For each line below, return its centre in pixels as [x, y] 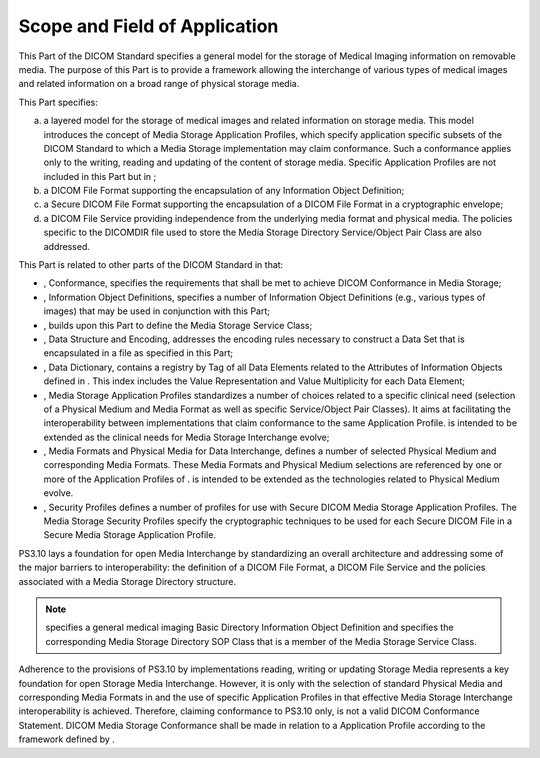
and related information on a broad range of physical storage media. [159, 84]
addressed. [66, 246]
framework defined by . [66, 739]
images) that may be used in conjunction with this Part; [156, 311]
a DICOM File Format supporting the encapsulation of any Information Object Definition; [224, 191]
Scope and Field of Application [148, 26]
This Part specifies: [58, 102]
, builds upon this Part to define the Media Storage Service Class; [178, 325]
